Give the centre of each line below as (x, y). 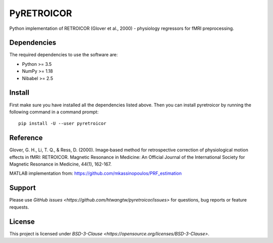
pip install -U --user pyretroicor (62, 124)
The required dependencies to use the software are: (64, 55)
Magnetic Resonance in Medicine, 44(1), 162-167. (60, 164)
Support (22, 188)
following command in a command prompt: (54, 112)
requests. (19, 207)
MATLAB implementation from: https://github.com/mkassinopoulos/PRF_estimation (96, 173)
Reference (26, 138)
